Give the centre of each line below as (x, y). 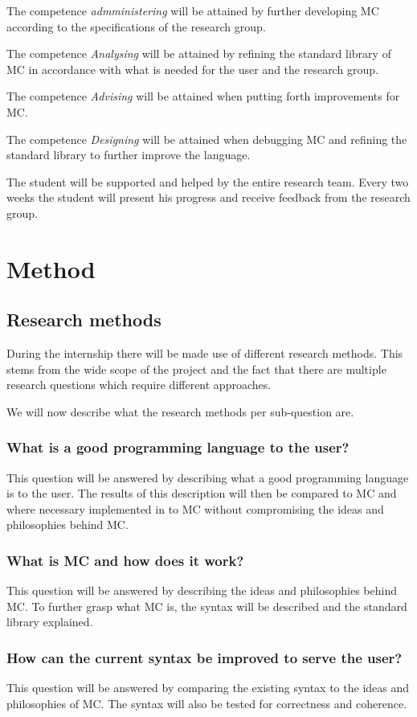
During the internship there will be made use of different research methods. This (205, 353)
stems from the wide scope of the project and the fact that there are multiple (196, 369)
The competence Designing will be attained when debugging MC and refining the (207, 139)
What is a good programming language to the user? (178, 447)
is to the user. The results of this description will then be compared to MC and (202, 493)
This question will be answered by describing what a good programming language (208, 477)
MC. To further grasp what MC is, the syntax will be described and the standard (207, 606)
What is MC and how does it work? (125, 560)
